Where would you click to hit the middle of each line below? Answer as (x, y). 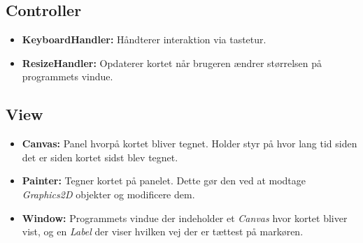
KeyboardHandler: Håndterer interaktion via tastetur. (144, 39)
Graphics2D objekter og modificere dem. (108, 194)
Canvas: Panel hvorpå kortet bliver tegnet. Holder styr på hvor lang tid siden (190, 143)
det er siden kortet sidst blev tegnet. (100, 157)
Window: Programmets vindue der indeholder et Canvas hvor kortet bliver (185, 218)
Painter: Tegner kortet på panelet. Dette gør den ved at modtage (164, 181)
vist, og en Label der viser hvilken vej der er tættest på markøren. (163, 231)
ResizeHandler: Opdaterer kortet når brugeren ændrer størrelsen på (172, 62)
